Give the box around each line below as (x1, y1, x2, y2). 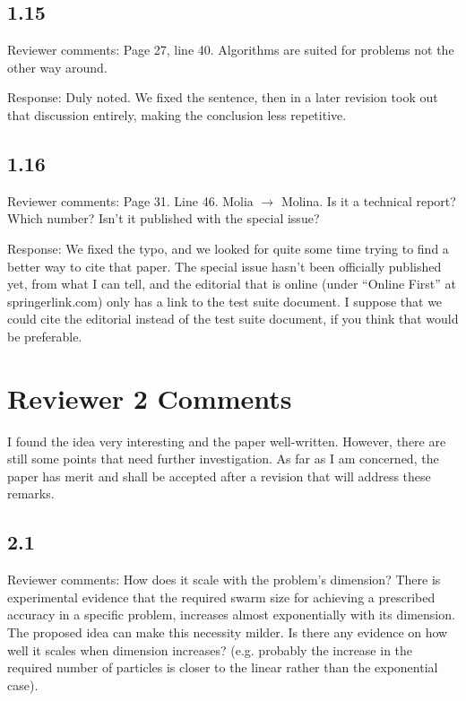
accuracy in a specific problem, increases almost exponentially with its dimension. (7, 605, 455, 624)
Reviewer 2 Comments (7, 379, 292, 416)
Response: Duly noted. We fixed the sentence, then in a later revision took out (7, 88, 438, 107)
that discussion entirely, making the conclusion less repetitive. (7, 105, 347, 124)
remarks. (7, 484, 55, 503)
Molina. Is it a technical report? (280, 191, 456, 210)
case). (7, 675, 39, 694)
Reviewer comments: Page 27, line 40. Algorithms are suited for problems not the (7, 40, 454, 59)
